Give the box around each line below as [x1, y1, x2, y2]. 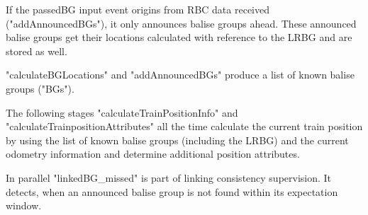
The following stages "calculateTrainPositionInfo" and [6, 105, 238, 120]
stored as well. [6, 43, 67, 58]
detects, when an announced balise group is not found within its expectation [6, 184, 338, 199]
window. [6, 198, 42, 213]
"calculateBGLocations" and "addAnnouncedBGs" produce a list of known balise [6, 67, 355, 82]
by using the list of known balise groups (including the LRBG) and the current [6, 132, 349, 147]
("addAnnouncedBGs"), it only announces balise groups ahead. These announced [6, 16, 357, 30]
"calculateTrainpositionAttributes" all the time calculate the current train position [6, 119, 363, 134]
